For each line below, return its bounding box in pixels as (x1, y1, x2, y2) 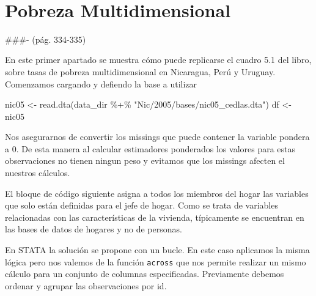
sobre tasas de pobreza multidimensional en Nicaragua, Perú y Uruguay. (5, 65, 276, 78)
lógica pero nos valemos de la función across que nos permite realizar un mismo (5, 255, 306, 268)
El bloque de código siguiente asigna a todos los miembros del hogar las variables (5, 187, 309, 199)
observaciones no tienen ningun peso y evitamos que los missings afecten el (5, 154, 285, 167)
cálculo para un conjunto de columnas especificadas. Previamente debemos (5, 267, 284, 280)
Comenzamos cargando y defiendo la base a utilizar (5, 77, 197, 90)
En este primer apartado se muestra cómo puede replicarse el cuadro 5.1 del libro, (5, 53, 312, 66)
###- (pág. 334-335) (5, 32, 86, 45)
